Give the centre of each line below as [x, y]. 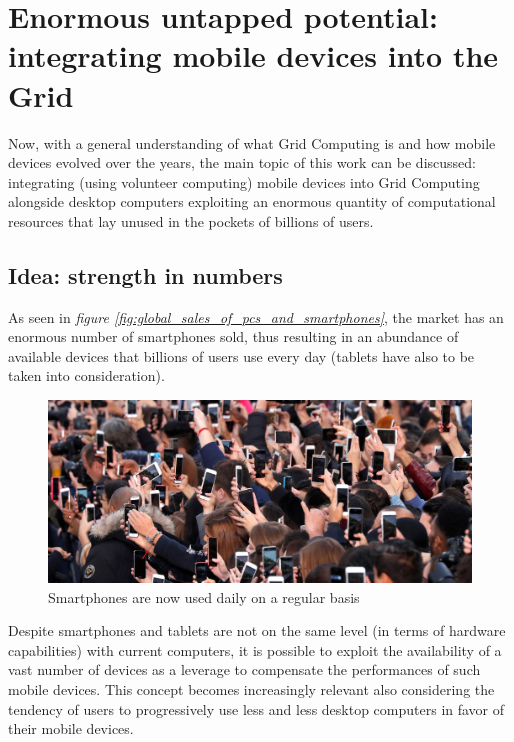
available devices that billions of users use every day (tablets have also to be [241, 355]
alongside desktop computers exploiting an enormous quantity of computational [252, 201]
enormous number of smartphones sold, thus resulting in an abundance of [233, 336]
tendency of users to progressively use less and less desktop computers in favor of [256, 708]
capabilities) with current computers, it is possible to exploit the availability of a [255, 649]
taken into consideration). [86, 375]
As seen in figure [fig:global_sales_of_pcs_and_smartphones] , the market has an [256, 316]
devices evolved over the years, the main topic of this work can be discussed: [242, 162]
